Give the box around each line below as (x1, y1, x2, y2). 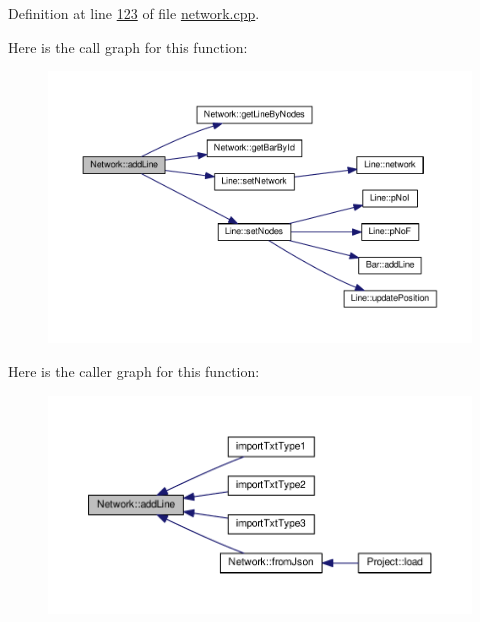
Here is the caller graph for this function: (8, 361, 260, 382)
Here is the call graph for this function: (8, 36, 248, 57)
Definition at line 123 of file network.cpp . (8, 3, 260, 23)
